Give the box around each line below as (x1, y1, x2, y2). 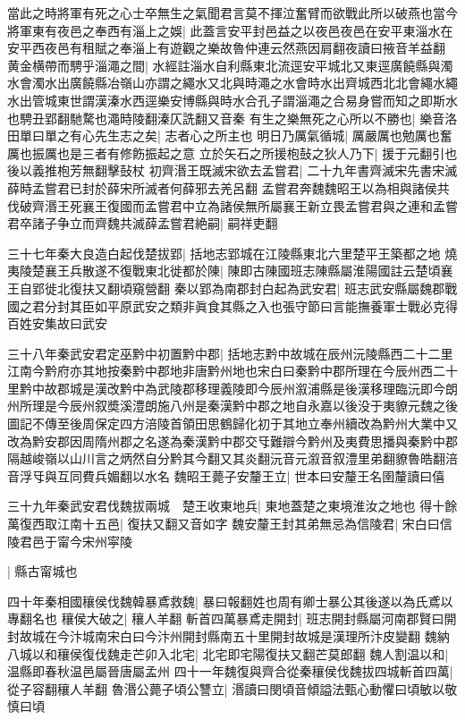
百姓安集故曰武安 (7, 314, 107, 333)
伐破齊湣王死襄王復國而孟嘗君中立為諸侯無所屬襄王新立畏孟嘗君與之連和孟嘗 (7, 196, 458, 215)
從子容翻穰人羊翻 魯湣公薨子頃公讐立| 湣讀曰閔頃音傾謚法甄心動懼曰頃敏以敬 (7, 679, 458, 698)
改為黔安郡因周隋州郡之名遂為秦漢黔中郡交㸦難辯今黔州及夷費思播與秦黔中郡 (7, 431, 458, 450)
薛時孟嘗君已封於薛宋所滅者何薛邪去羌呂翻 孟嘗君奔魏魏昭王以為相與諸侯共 (7, 178, 450, 197)
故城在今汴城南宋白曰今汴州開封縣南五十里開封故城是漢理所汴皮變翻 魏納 (19, 627, 450, 645)
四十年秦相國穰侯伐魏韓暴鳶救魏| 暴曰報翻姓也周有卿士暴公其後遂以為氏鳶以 (7, 591, 453, 610)
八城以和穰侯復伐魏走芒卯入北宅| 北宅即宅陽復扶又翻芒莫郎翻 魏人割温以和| (7, 644, 449, 663)
